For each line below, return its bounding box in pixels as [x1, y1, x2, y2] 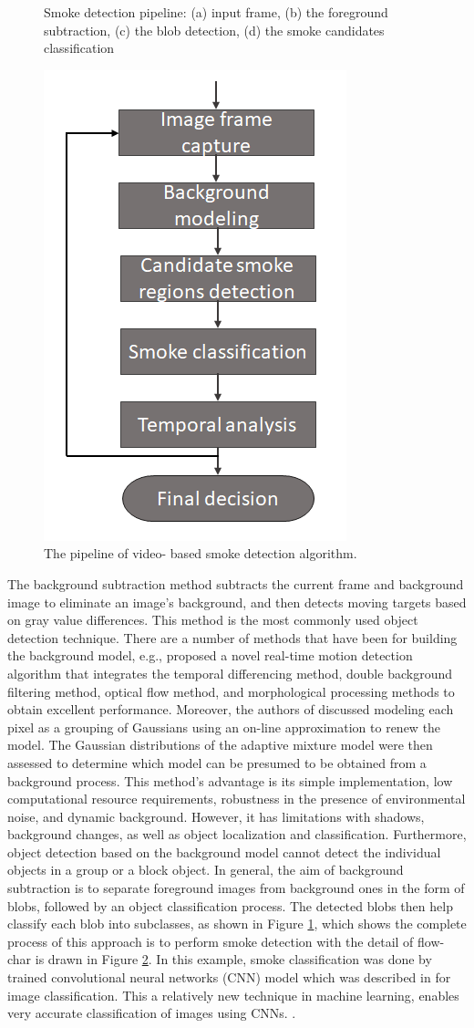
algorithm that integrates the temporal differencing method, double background [7, 663, 452, 682]
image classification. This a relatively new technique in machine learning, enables [7, 985, 459, 1004]
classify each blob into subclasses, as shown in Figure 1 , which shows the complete [7, 914, 467, 933]
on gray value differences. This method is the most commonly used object [7, 610, 418, 629]
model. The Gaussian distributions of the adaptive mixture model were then [7, 735, 433, 754]
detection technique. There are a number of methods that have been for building [7, 628, 458, 647]
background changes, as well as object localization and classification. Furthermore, [7, 825, 467, 844]
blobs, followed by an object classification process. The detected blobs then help [7, 896, 453, 915]
